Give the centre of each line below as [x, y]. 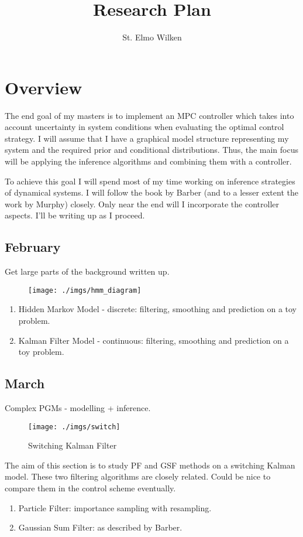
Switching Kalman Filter [73, 445]
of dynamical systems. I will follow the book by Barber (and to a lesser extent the [151, 192]
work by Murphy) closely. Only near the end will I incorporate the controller [142, 203]
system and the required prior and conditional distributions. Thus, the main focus [151, 150]
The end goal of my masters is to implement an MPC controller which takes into [149, 115]
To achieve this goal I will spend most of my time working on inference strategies [150, 181]
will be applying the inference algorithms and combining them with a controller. [148, 161]
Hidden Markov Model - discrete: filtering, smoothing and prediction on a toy [157, 309]
